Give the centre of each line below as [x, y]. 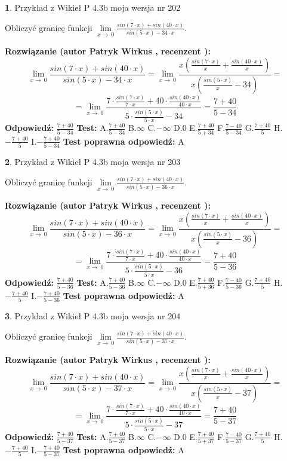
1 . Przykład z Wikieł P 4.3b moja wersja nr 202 [93, 7]
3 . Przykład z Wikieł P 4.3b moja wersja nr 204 [93, 316]
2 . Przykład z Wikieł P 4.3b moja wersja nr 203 [93, 162]
